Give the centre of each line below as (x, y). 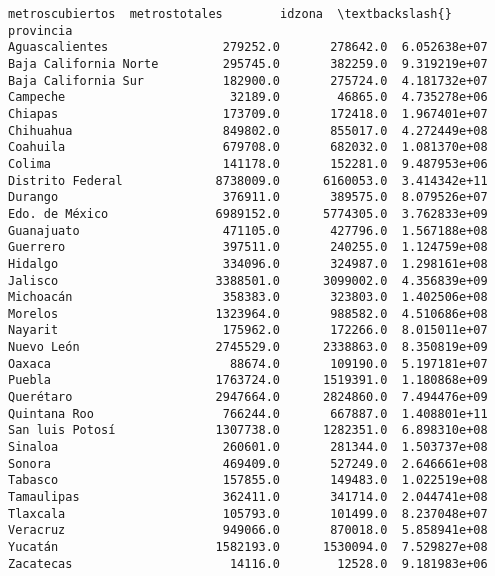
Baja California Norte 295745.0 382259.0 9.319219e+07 (248, 63)
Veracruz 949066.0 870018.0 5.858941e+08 (248, 530)
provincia (40, 30)
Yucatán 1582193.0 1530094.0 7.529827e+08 (248, 547)
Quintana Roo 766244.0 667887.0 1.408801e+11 (248, 413)
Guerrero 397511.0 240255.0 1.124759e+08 (248, 247)
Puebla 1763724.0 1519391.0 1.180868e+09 (248, 380)
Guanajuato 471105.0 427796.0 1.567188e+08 (248, 230)
